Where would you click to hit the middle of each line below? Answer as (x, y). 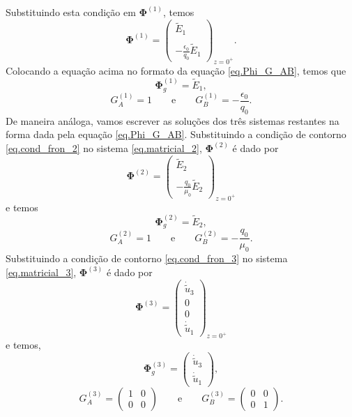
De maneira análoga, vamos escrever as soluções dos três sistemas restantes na (173, 120)
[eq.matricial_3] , (41, 272)
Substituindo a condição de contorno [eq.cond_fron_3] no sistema (147, 258)
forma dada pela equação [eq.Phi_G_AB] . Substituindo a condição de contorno (176, 134)
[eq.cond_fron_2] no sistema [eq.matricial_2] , (104, 148)
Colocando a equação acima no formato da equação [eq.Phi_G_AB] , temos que (176, 70)
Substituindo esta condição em (71, 12)
